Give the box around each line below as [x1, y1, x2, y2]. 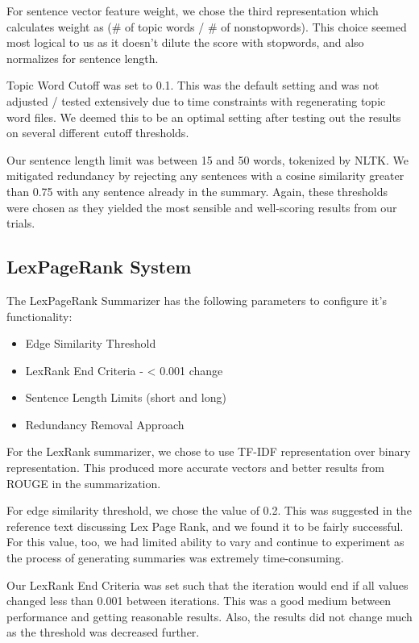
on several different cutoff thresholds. [6, 124, 189, 141]
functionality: [6, 307, 73, 324]
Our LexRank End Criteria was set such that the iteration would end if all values [6, 576, 409, 593]
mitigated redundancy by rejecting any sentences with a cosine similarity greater [6, 167, 404, 184]
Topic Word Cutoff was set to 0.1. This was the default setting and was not [6, 77, 380, 94]
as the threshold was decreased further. [6, 624, 200, 641]
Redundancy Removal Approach [25, 415, 185, 432]
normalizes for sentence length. [6, 49, 159, 66]
